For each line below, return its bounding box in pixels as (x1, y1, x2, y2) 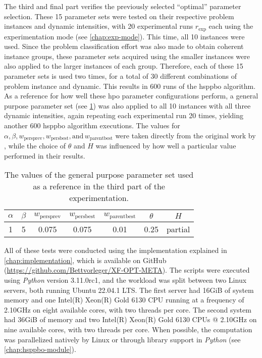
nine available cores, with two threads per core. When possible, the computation (4, 324, 252, 334)
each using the (208, 21, 253, 31)
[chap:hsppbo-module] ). (4, 344, 76, 354)
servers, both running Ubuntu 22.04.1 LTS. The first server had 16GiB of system (4, 284, 254, 295)
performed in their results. (4, 150, 85, 161)
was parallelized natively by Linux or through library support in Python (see (4, 334, 241, 344)
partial (166, 223, 190, 235)
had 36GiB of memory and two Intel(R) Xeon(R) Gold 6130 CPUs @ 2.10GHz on (4, 314, 257, 325)
